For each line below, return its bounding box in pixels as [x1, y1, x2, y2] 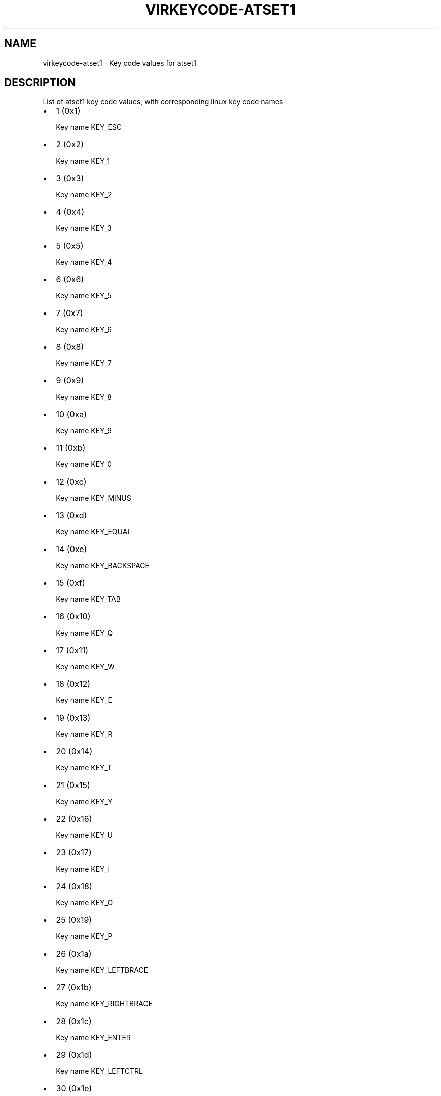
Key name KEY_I [56, 865, 110, 874]
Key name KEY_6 [56, 325, 112, 334]
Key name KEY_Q [56, 629, 113, 638]
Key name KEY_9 [56, 426, 112, 435]
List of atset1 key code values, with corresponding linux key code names [43, 97, 283, 106]
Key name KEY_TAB [56, 595, 121, 604]
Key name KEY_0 [56, 460, 112, 469]
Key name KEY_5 [56, 291, 112, 300]
